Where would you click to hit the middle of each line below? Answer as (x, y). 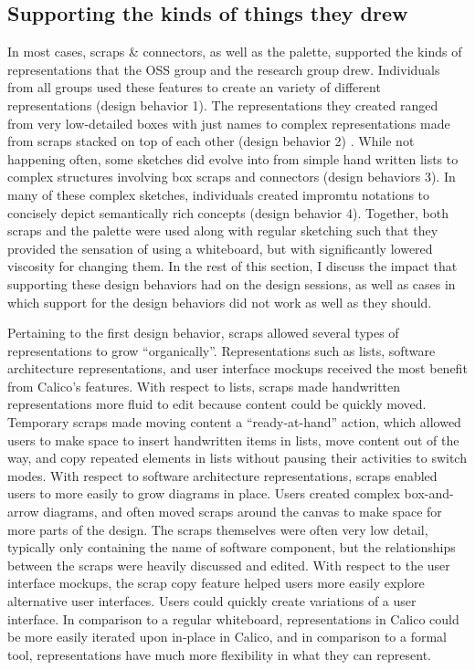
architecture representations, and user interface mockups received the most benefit (237, 368)
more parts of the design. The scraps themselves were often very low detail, (218, 529)
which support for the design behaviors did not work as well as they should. (220, 302)
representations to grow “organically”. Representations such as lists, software (222, 350)
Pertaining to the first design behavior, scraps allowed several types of (203, 333)
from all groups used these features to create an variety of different (194, 87)
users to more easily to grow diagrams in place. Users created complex (204, 493)
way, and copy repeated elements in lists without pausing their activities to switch (237, 458)
